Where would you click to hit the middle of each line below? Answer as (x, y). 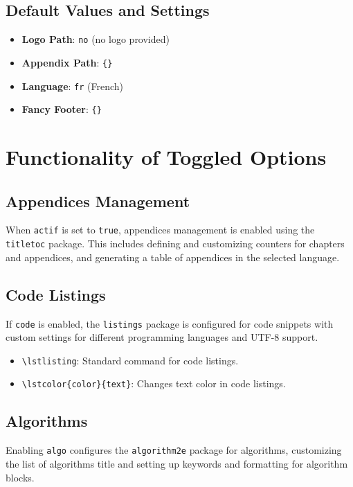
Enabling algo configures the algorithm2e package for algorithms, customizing (174, 450)
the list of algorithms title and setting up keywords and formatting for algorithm (177, 463)
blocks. (20, 477)
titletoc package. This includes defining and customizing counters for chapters (175, 244)
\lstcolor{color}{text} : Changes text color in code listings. (154, 383)
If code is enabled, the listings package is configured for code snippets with (170, 323)
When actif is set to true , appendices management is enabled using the (160, 230)
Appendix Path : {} (67, 62)
